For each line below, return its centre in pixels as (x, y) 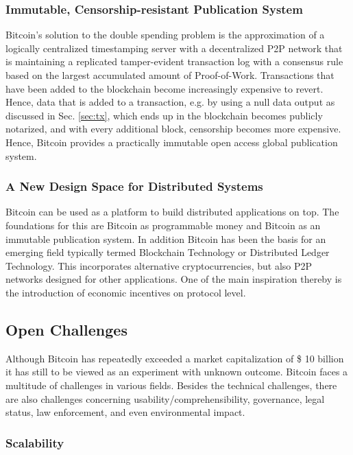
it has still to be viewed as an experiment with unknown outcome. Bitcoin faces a (177, 372)
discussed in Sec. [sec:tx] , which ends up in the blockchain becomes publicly (164, 115)
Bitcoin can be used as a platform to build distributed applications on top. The (172, 212)
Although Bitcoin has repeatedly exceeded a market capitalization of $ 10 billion (175, 358)
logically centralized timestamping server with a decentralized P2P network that (174, 48)
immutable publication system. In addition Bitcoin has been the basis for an (166, 238)
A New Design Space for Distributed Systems (134, 186)
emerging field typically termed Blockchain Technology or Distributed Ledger (168, 252)
